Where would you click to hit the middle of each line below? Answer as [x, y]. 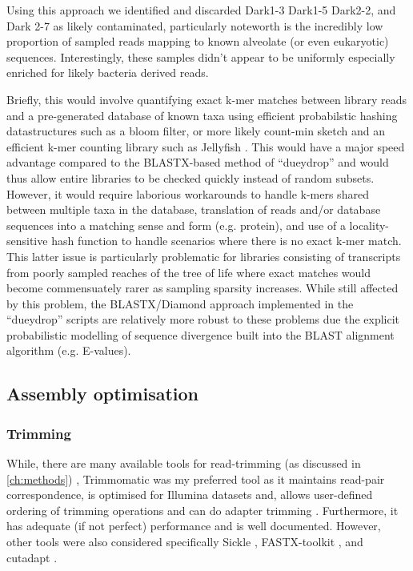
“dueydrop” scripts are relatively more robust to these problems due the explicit [203, 319]
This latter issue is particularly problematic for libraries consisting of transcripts [204, 256]
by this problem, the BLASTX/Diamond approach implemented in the [180, 303]
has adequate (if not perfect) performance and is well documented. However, [194, 526]
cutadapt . [32, 557]
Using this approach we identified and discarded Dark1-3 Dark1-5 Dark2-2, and [201, 10]
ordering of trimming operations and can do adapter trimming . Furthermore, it [202, 510]
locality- [369, 225]
